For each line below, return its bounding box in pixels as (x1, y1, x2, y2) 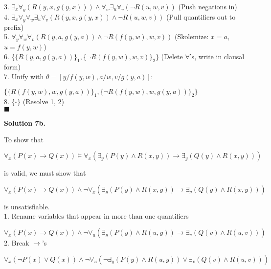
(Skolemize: (174, 31, 209, 42)
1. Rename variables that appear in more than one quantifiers (4, 211, 189, 221)
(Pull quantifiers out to (166, 11, 236, 22)
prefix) (4, 22, 24, 32)
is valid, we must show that (4, 168, 86, 178)
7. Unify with (4, 71, 44, 81)
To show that (4, 134, 44, 144)
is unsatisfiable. (4, 201, 50, 211)
